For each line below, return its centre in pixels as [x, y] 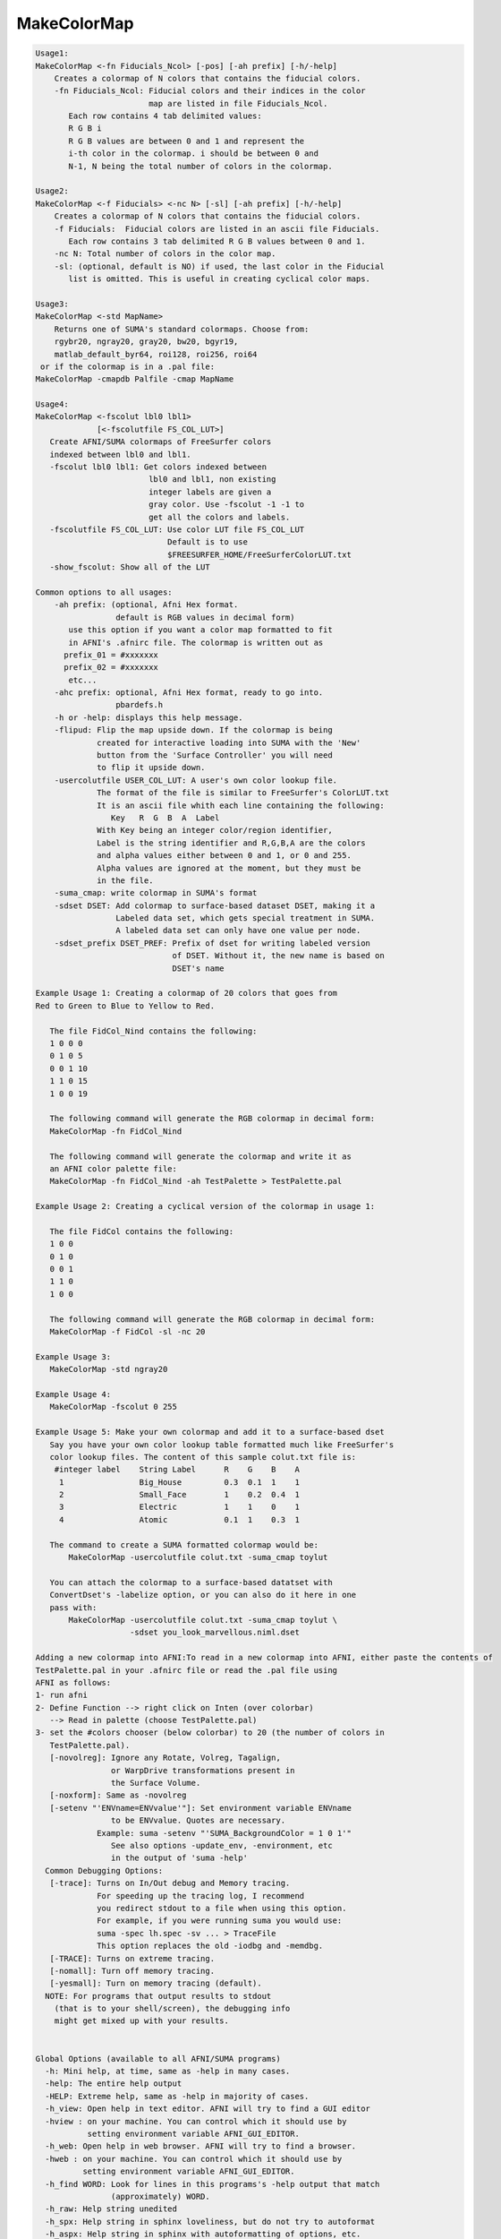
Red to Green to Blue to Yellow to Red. [125, 1006]
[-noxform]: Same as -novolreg [118, 1795]
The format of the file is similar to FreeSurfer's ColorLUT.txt [243, 793]
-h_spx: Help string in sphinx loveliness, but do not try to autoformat [210, 2222]
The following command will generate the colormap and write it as [201, 1156]
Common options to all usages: [104, 592]
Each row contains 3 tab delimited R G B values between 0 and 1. [217, 241]
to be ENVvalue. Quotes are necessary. [198, 1821]
